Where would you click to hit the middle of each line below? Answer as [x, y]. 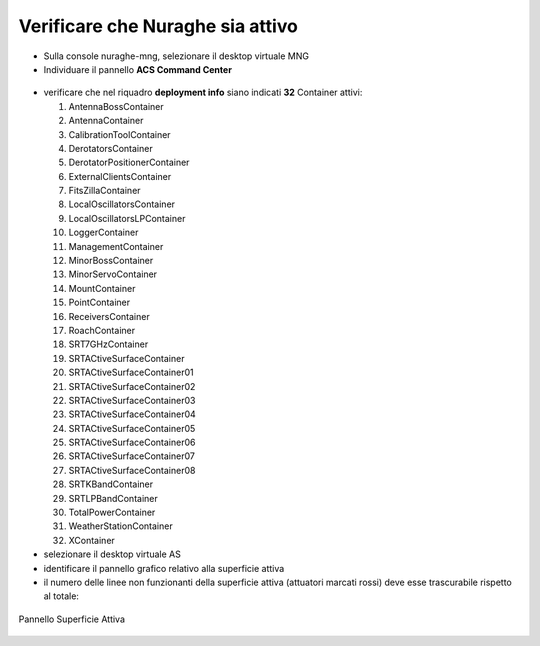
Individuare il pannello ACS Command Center [137, 69]
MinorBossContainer [111, 261]
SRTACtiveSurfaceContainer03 [132, 400]
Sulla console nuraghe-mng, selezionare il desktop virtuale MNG [176, 56]
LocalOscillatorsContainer [121, 204]
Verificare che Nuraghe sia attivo [158, 26]
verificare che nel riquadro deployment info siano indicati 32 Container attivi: [203, 92]
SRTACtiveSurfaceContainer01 [131, 372]
